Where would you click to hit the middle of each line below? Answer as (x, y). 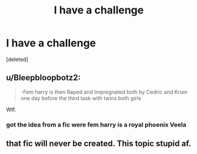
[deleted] (17, 59)
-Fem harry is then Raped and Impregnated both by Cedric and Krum (104, 92)
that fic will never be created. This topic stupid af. (99, 144)
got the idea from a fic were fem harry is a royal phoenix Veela (96, 125)
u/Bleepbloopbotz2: (44, 78)
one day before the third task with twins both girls (81, 98)
